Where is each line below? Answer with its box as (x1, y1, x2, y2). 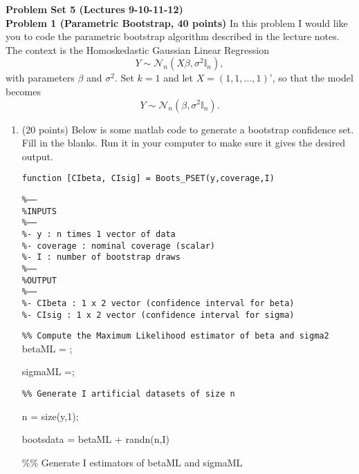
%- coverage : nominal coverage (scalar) (21, 240, 215, 251)
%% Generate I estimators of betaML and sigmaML (21, 455, 243, 469)
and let (163, 70, 193, 85)
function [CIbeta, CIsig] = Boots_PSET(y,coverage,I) (21, 173, 275, 184)
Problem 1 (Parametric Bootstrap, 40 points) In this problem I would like (6, 15, 348, 30)
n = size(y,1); (21, 408, 79, 423)
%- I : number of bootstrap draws (21, 252, 181, 263)
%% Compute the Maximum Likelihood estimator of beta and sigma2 (21, 331, 329, 341)
